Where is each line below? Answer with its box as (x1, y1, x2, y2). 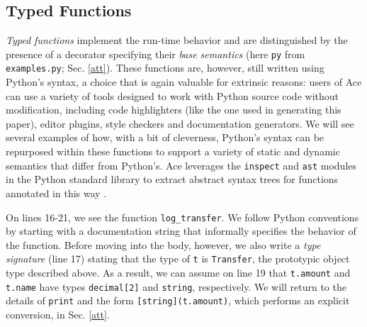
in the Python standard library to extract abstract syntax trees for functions (6, 172, 339, 187)
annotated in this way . (6, 185, 107, 200)
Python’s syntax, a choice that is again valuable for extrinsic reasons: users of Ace (6, 74, 362, 89)
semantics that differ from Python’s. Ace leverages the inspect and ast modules (6, 157, 357, 172)
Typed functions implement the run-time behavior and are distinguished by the (6, 33, 348, 48)
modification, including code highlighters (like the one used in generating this (6, 102, 341, 117)
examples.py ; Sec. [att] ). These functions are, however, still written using (6, 60, 324, 75)
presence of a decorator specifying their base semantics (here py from (6, 46, 305, 61)
